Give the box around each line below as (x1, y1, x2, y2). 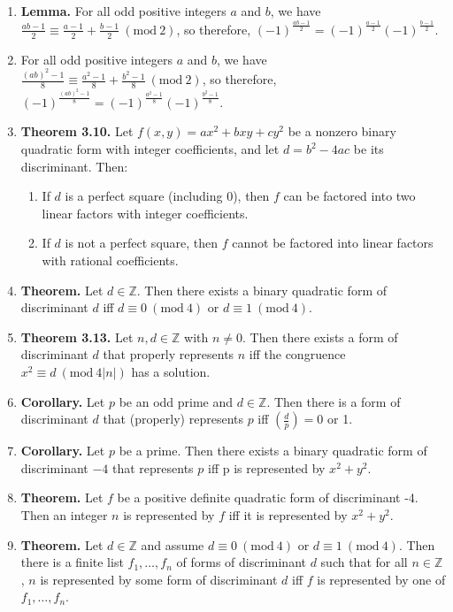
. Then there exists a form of (242, 327, 398, 346)
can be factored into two (283, 187, 416, 205)
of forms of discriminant (176, 553, 306, 571)
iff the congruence (249, 345, 346, 363)
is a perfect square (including (65, 187, 223, 205)
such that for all (320, 553, 408, 571)
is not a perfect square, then (65, 233, 219, 252)
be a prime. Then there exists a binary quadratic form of (119, 441, 427, 460)
